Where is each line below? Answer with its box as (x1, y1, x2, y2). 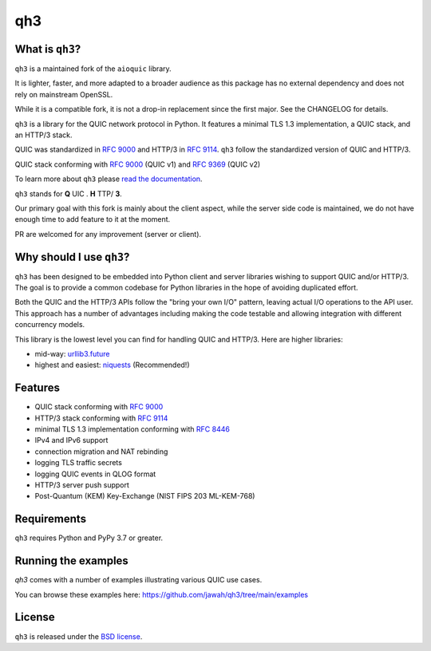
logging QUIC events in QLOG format (34, 469, 156, 479)
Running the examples (14, 554, 129, 568)
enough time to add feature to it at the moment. (14, 215, 171, 224)
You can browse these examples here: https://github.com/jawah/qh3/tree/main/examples (14, 590, 309, 599)
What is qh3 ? (14, 42, 81, 56)
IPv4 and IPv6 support (34, 436, 109, 445)
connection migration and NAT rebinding (34, 447, 168, 456)
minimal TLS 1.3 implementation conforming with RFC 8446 (34, 424, 231, 434)
